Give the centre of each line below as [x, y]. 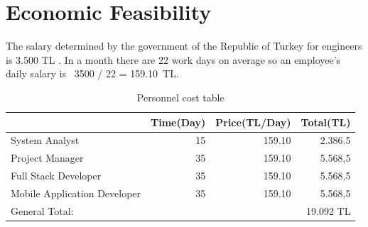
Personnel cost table [180, 97]
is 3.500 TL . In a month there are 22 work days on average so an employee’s [173, 59]
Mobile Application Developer [76, 193]
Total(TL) [326, 122]
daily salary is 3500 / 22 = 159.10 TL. [92, 73]
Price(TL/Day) [253, 122]
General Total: [42, 210]
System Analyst [45, 140]
